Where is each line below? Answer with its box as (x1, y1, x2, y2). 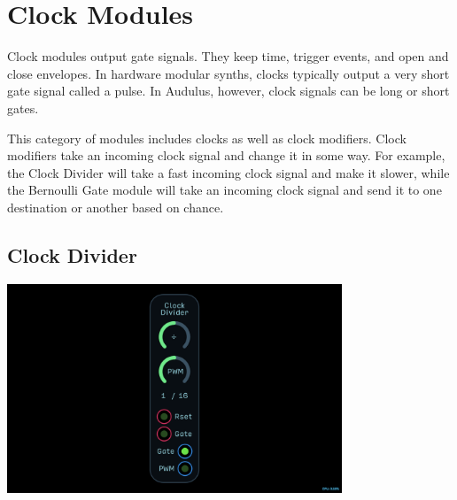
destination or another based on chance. (7, 197, 224, 216)
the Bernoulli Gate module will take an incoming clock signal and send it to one (7, 181, 442, 199)
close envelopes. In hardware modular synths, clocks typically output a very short (7, 64, 450, 82)
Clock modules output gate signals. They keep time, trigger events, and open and (7, 47, 449, 65)
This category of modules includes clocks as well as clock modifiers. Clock (7, 128, 407, 147)
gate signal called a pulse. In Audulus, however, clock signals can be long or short (7, 81, 450, 100)
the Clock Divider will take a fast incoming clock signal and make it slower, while (7, 163, 450, 181)
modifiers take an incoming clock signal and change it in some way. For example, (7, 146, 445, 165)
